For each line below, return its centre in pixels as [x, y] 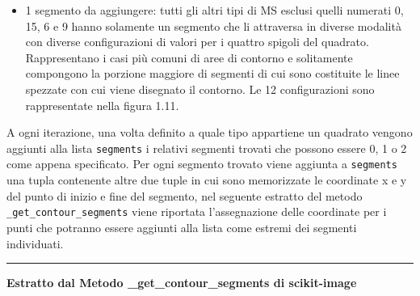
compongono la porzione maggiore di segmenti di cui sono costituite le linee [212, 73]
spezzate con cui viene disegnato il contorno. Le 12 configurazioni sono [200, 89]
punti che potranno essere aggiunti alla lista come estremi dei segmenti [182, 227]
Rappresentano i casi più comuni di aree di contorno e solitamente [189, 57]
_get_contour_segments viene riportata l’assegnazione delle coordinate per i [197, 211]
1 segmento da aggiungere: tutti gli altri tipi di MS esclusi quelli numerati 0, [214, 10]
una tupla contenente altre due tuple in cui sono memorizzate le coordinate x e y [207, 180]
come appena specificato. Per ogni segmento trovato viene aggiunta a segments [202, 164]
